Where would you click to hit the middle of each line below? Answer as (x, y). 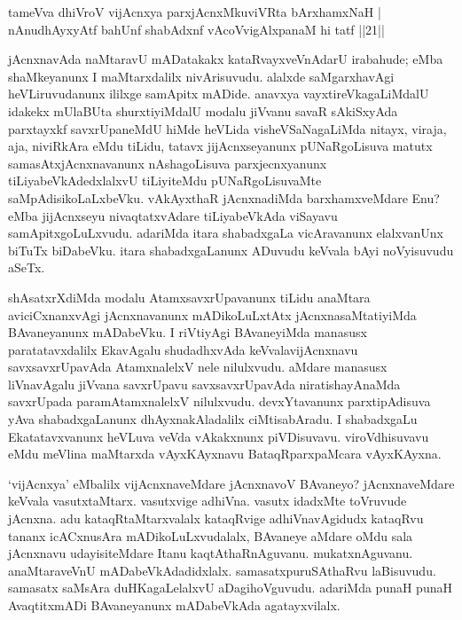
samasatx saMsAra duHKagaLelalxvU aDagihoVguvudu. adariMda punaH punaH (230, 588)
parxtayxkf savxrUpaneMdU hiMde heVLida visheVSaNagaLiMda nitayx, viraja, (227, 128)
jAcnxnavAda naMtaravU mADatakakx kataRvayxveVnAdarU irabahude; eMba (226, 59)
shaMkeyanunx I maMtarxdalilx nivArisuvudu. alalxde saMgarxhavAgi (201, 76)
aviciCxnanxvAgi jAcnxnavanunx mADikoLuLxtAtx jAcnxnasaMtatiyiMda (212, 314)
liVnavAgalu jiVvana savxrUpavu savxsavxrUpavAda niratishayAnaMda (204, 384)
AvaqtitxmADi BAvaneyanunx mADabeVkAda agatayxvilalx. (174, 605)
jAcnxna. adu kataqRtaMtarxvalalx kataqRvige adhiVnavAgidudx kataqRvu (216, 518)
